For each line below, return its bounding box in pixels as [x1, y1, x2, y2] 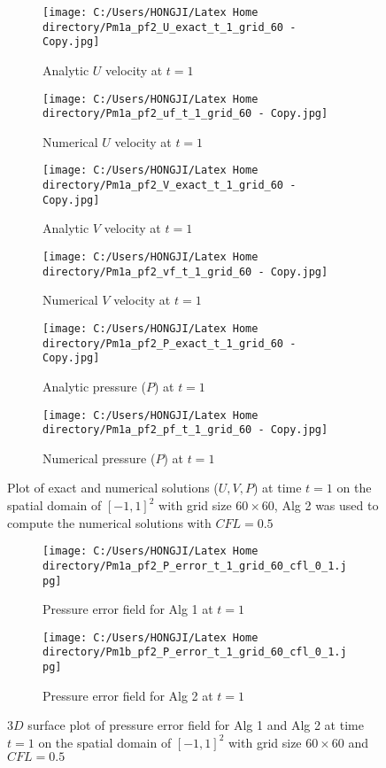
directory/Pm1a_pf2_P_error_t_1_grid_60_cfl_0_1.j [42, 559, 347, 572]
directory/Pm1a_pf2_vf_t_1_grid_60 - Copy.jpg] [42, 265, 328, 278]
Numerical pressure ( [42, 448, 156, 467]
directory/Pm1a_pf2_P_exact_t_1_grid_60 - [42, 337, 297, 350]
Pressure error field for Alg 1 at [42, 600, 213, 618]
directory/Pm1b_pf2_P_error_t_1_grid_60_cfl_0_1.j [42, 646, 347, 659]
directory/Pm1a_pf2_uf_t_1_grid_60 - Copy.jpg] [42, 107, 328, 120]
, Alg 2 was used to [274, 496, 379, 514]
